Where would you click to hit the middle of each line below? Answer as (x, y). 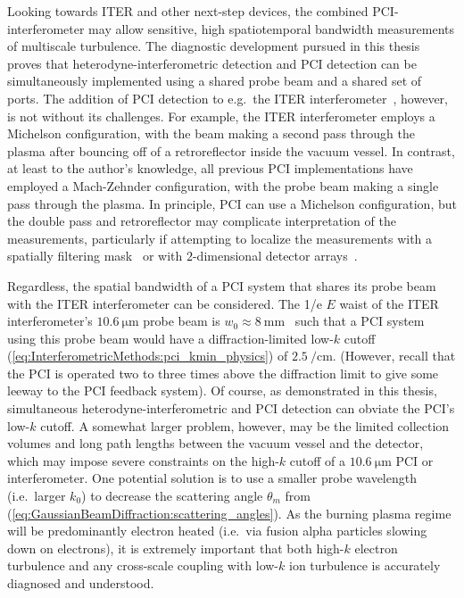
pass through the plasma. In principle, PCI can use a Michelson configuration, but (232, 203)
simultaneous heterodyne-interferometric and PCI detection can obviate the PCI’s (231, 408)
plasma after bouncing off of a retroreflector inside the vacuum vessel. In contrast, (231, 150)
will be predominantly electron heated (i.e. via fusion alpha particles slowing (217, 531)
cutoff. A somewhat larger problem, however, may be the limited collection (245, 425)
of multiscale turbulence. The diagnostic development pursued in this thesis (214, 46)
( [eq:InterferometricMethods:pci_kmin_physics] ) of (148, 356)
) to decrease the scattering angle (172, 496)
